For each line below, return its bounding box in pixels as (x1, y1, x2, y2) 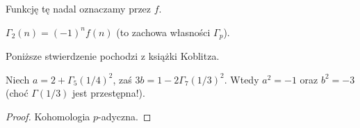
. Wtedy (224, 72, 259, 86)
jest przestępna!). (72, 86, 145, 100)
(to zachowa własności (116, 24, 211, 39)
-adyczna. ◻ (98, 109, 152, 123)
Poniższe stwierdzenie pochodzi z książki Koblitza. (6, 49, 220, 63)
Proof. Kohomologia (6, 109, 90, 123)
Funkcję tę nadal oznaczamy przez (6, 1, 152, 15)
